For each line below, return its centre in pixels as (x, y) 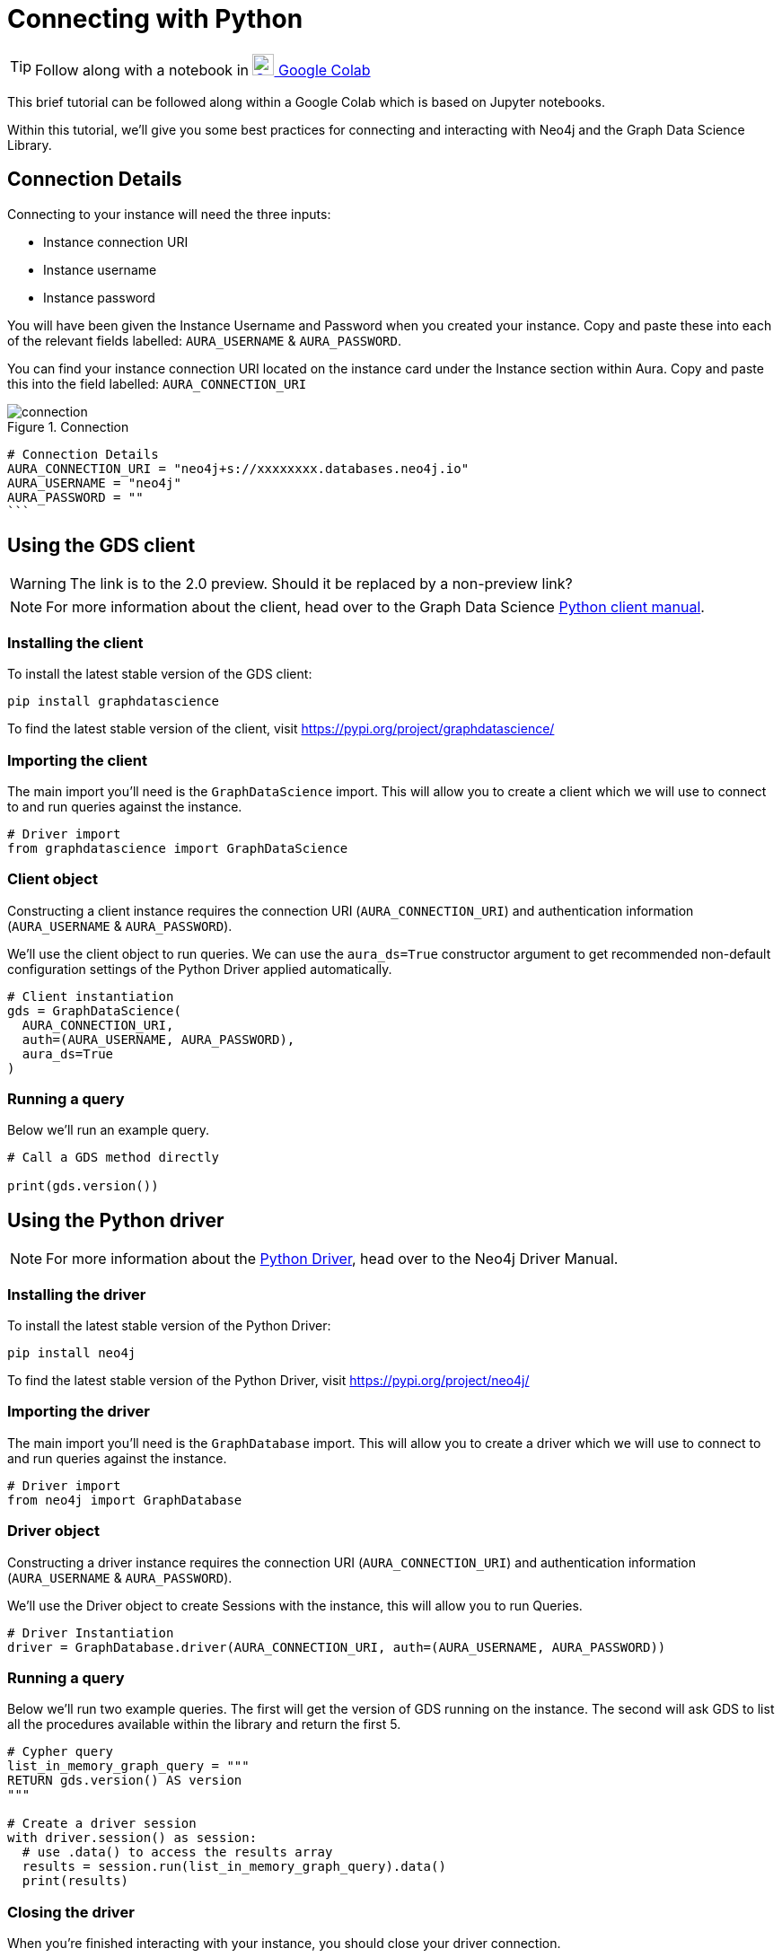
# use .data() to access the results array (177, 1852)
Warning (38, 584)
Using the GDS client (101, 546)
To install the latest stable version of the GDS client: (160, 674)
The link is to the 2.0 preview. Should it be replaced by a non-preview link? (321, 584)
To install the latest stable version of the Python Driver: (169, 1326)
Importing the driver (79, 1412)
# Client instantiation (91, 996)
